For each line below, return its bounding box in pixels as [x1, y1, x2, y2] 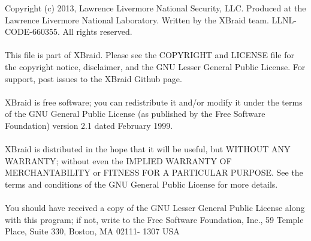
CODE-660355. [5, 25, 60, 38]
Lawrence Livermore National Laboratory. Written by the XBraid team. [5, 13, 269, 26]
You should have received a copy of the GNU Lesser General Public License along [5, 201, 305, 214]
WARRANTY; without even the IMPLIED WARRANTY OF [5, 154, 232, 167]
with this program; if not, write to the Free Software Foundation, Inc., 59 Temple [5, 213, 304, 225]
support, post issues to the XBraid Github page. [5, 72, 182, 85]
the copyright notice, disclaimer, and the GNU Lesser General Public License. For [5, 60, 306, 73]
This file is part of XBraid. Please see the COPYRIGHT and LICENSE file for [5, 49, 294, 61]
